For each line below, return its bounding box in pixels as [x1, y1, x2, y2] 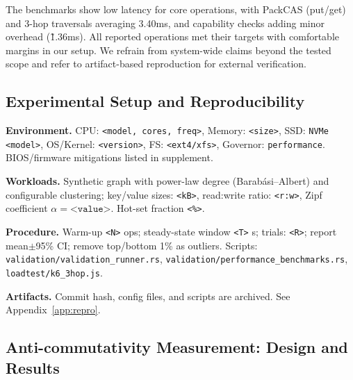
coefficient [6, 201, 48, 215]
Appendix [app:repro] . [6, 302, 101, 317]
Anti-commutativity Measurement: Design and [6, 336, 348, 358]
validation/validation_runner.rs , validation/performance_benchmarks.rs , [6, 251, 348, 266]
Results [6, 356, 60, 378]
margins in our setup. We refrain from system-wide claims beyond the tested [6, 42, 331, 57]
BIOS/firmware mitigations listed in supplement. [6, 150, 213, 165]
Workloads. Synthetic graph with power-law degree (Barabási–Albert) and [6, 174, 329, 188]
